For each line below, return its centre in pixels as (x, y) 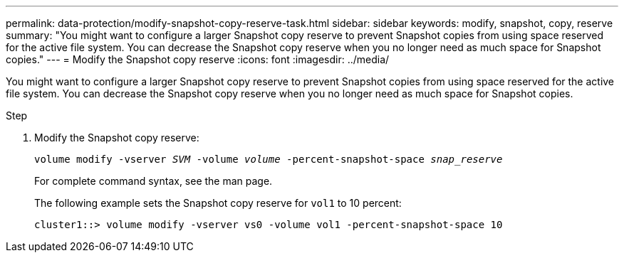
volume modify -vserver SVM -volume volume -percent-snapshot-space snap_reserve (269, 159)
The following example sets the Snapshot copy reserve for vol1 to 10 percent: (218, 203)
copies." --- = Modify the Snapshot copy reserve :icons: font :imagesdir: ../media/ (198, 59)
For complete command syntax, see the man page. (154, 181)
